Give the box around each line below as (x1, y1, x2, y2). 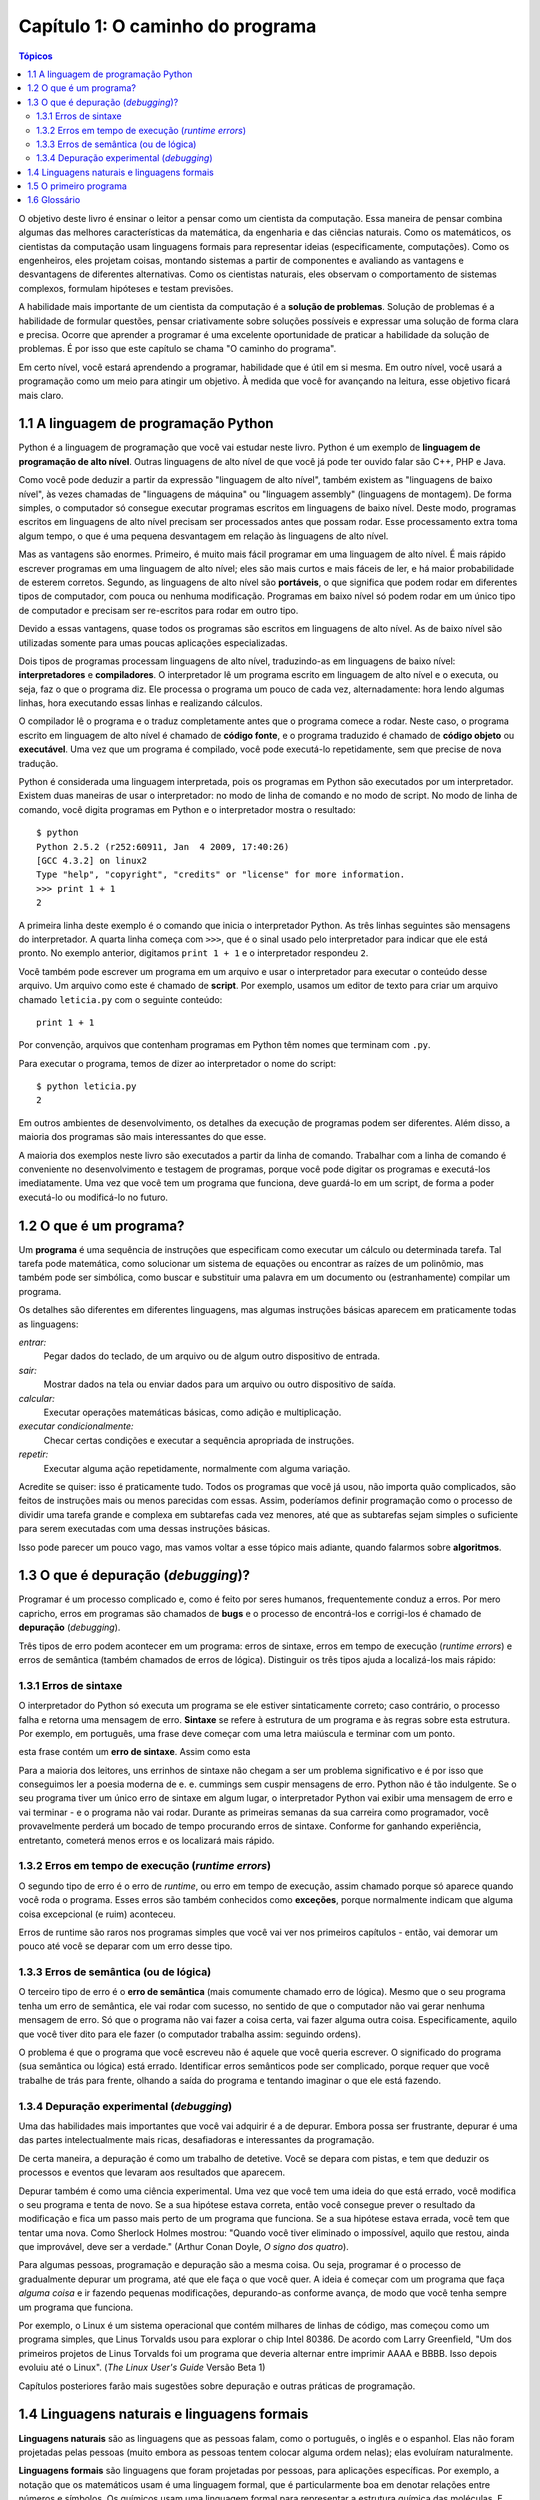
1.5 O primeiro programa (27, 180, 127, 192)
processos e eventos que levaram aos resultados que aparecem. (18, 2166, 285, 2179)
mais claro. (18, 389, 64, 401)
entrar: (18, 1336, 47, 1349)
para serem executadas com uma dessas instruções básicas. (18, 1523, 270, 1535)
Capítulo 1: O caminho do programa (18, 15, 317, 37)
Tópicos (18, 50, 54, 62)
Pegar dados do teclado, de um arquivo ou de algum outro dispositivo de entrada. (43, 1350, 380, 1362)
